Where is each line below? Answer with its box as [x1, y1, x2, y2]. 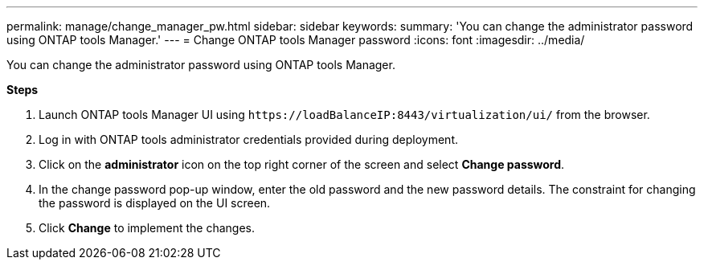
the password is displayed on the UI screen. [39, 196, 271, 210]
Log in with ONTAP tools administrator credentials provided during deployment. [39, 133, 458, 146]
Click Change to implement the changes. [39, 221, 255, 235]
